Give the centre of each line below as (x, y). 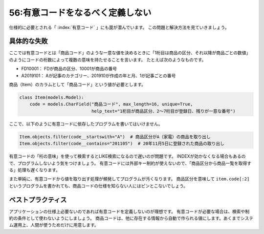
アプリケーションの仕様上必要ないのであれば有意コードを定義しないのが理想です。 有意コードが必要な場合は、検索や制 (129, 211)
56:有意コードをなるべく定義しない (80, 13)
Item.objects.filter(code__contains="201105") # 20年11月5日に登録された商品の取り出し (122, 144)
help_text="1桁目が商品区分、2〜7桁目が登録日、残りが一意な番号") (163, 111)
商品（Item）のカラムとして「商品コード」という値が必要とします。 (77, 85)
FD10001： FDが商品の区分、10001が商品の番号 (69, 69)
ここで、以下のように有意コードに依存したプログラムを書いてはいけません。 (86, 124)
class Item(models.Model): (52, 97)
